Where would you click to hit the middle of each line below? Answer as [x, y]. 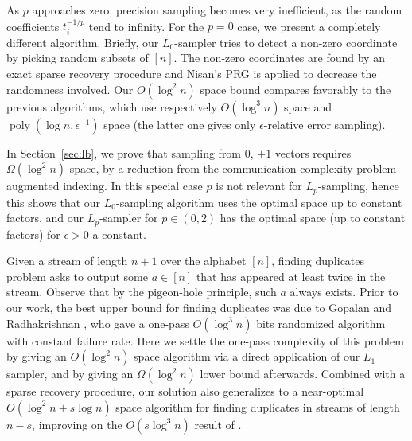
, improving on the [77, 424]
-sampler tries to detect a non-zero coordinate [286, 42]
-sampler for [128, 218]
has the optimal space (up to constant [313, 218]
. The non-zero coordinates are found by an [279, 58]
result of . [218, 424]
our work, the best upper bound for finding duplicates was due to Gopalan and [199, 308]
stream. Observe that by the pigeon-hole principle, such [142, 292]
